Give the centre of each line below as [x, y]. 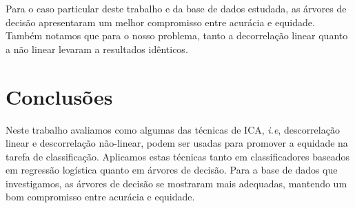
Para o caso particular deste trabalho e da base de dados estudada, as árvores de [176, 8]
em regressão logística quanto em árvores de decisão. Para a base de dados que [172, 170]
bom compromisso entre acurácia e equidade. [100, 197]
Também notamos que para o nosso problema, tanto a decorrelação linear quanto [177, 35]
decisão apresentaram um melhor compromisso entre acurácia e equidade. [160, 22]
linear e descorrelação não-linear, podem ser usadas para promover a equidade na [177, 143]
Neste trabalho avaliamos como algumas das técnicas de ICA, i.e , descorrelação [173, 129]
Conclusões [59, 96]
